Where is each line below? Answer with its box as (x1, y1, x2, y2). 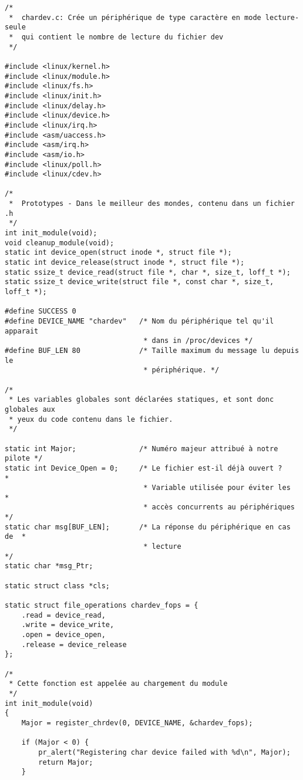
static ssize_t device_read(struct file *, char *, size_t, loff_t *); (5, 268, 291, 276)
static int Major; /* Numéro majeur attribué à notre (5, 444, 278, 453)
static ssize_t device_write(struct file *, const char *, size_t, (5, 278, 274, 286)
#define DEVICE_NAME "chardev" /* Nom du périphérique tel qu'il (5, 317, 274, 325)
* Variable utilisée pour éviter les (143, 484, 291, 492)
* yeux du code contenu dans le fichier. (9, 415, 173, 424)
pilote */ (5, 454, 43, 463)
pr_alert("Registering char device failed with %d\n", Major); (38, 748, 291, 756)
